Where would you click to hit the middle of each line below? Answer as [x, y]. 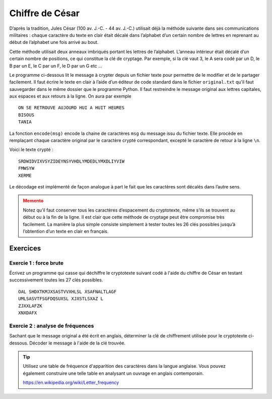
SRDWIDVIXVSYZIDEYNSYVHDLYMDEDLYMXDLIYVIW [72, 161]
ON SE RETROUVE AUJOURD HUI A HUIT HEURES [72, 108]
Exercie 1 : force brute [37, 263]
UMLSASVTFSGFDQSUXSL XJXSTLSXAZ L [61, 299]
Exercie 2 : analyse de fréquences [52, 326]
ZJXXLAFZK [30, 306]
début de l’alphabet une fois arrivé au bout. [54, 42]
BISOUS [26, 115]
